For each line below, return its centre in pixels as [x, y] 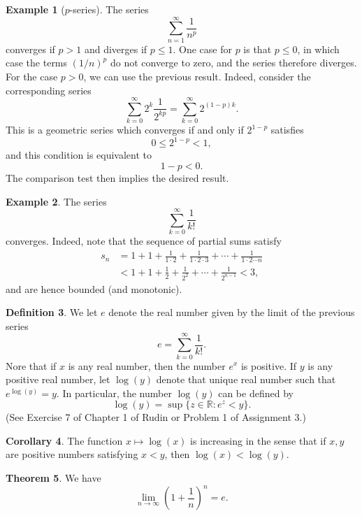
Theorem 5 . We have [53, 478]
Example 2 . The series [56, 201]
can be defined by [256, 393]
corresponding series [49, 90]
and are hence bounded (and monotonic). [94, 288]
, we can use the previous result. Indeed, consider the [197, 76]
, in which [318, 49]
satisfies [287, 130]
